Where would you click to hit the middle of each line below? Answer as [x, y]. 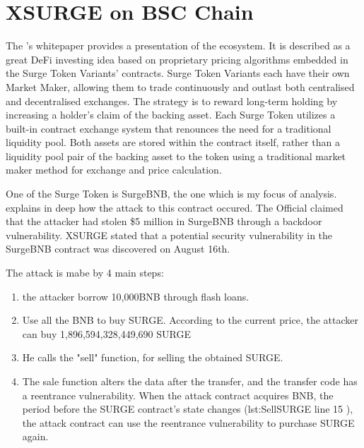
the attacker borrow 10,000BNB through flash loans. [136, 296]
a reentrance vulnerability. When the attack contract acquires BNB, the [178, 395]
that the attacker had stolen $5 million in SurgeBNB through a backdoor [164, 221]
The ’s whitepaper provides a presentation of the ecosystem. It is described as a [178, 46]
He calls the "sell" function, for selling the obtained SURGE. [153, 357]
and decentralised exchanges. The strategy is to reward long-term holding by [172, 101]
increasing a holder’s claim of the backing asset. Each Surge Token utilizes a [171, 115]
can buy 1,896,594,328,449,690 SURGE [106, 333]
